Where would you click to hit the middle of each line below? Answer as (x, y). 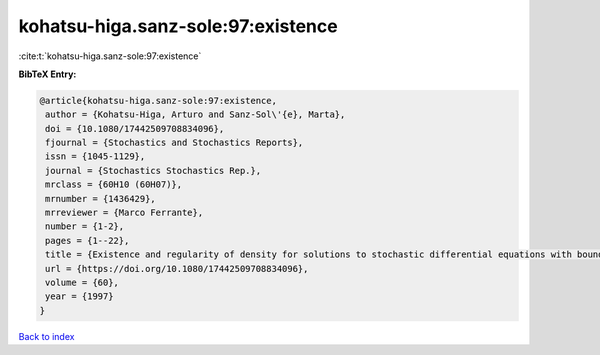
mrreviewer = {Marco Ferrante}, (124, 213)
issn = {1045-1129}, (95, 156)
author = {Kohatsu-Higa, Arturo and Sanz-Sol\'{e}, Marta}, (195, 114)
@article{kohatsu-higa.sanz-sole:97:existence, (158, 100)
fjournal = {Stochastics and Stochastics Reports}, (174, 143)
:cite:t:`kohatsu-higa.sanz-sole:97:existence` (110, 56)
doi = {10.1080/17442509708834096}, (135, 128)
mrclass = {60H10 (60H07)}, (114, 184)
